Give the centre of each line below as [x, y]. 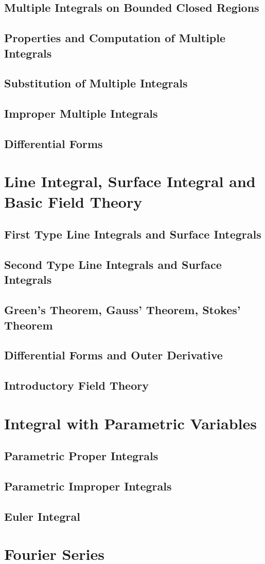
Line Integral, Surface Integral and [130, 181]
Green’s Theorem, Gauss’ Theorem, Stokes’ [122, 310]
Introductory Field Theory [76, 385]
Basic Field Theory [73, 201]
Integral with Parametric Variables [130, 423]
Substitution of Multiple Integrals [96, 83]
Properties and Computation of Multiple [115, 38]
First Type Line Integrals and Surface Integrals [133, 234]
